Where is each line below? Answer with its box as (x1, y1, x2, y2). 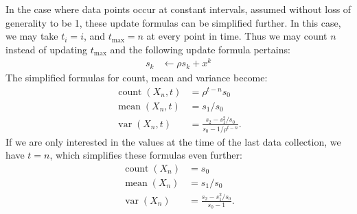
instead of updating (5, 42, 88, 56)
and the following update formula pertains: (110, 42, 290, 56)
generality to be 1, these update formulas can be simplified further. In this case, (5, 15, 341, 29)
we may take (5, 29, 58, 43)
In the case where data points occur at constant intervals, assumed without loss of (5, 2, 352, 16)
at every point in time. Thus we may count (146, 29, 327, 43)
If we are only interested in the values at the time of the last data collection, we (5, 134, 341, 148)
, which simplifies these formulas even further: (49, 148, 242, 162)
